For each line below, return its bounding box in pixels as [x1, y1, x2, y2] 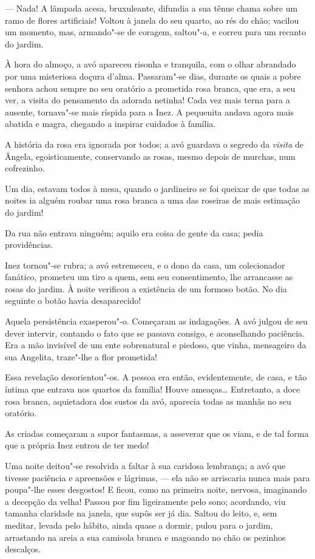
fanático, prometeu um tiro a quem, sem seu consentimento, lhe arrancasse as [5, 270, 293, 283]
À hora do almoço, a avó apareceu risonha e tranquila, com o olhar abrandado [5, 58, 296, 70]
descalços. [5, 543, 41, 555]
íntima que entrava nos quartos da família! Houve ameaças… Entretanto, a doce [5, 383, 300, 396]
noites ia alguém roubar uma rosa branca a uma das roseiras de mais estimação [5, 194, 300, 207]
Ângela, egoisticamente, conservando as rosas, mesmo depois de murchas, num [5, 149, 296, 162]
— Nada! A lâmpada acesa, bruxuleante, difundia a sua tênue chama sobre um [5, 2, 298, 14]
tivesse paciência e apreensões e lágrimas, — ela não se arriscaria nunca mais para [5, 471, 310, 484]
